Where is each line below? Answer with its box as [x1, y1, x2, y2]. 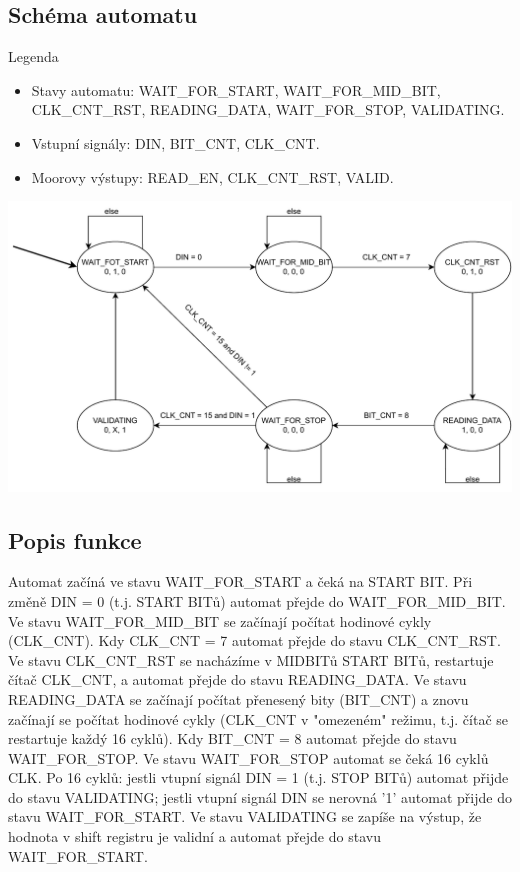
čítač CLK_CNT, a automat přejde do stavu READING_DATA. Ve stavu [8, 669, 467, 690]
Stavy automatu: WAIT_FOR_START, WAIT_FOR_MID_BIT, [31, 79, 441, 100]
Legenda [8, 46, 59, 67]
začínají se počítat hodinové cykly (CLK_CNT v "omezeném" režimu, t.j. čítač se [8, 708, 509, 729]
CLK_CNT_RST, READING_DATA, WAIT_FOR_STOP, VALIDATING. [31, 99, 505, 120]
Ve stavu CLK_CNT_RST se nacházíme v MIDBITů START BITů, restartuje [8, 649, 494, 670]
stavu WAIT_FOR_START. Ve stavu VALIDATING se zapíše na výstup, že [8, 806, 482, 827]
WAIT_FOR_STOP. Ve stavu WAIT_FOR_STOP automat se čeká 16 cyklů [8, 747, 489, 768]
